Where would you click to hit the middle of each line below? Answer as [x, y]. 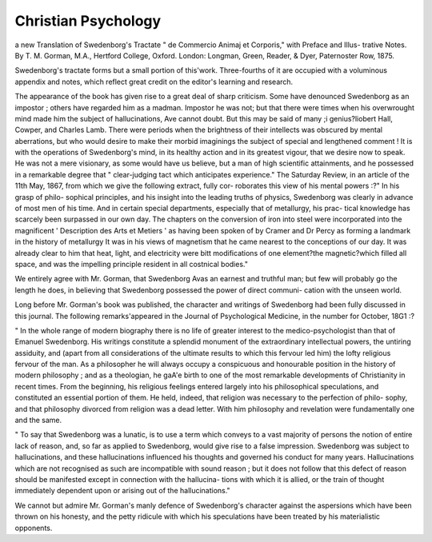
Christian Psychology [88, 21]
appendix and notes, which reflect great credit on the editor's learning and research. [154, 82]
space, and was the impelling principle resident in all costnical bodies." [131, 264]
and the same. [38, 420]
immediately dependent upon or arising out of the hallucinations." [123, 491]
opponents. [34, 528]
